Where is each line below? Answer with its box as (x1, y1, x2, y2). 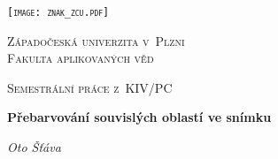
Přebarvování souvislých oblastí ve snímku (7, 108, 272, 126)
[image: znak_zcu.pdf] (7, 6, 110, 19)
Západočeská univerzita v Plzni (7, 31, 185, 49)
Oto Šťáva (7, 138, 61, 156)
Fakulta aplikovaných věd (7, 49, 154, 67)
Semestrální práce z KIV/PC (7, 78, 173, 96)
